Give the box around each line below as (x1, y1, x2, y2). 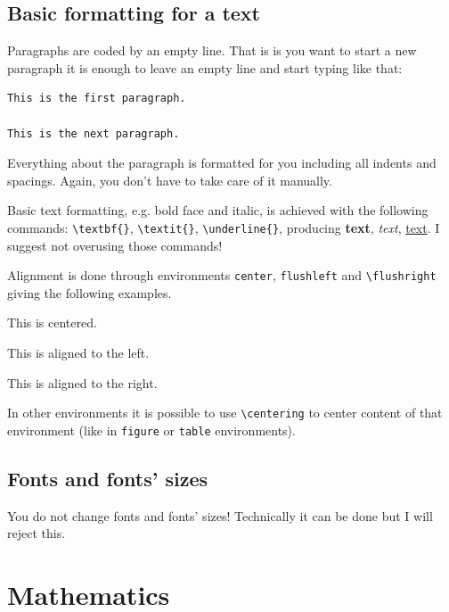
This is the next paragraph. (7, 127, 180, 140)
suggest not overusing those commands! (7, 236, 223, 254)
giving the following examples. (7, 283, 172, 302)
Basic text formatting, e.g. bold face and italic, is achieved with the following (7, 201, 429, 219)
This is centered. (7, 313, 97, 332)
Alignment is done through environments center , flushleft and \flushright (7, 266, 437, 285)
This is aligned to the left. (7, 343, 150, 362)
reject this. (7, 524, 66, 542)
